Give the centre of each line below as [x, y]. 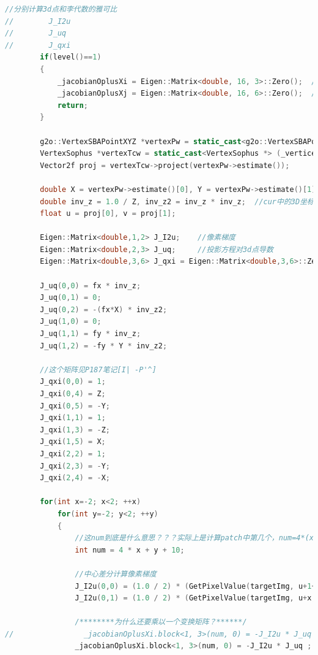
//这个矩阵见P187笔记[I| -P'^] [98, 370]
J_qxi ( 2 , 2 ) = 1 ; [73, 454]
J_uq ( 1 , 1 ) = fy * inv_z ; [91, 334]
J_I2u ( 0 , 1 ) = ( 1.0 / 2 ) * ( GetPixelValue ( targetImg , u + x [193, 598]
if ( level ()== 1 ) [71, 57]
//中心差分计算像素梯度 [116, 574]
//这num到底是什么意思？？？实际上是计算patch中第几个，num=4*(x [194, 538]
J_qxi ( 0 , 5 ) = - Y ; [75, 406]
